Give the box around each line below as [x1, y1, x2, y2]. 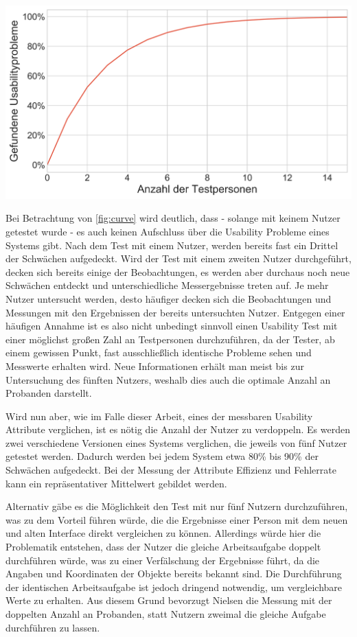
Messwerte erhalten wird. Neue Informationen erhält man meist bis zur [5, 358, 304, 373]
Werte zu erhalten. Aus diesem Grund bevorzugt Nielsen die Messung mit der [5, 593, 332, 607]
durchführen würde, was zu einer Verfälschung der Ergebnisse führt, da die [5, 553, 320, 567]
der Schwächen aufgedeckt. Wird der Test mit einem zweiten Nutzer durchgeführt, [5, 251, 352, 266]
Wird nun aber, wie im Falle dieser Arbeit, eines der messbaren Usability [5, 408, 313, 423]
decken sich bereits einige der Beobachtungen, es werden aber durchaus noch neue [5, 264, 350, 279]
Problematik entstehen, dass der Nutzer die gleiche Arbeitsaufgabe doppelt [5, 540, 321, 554]
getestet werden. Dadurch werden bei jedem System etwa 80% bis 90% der [5, 449, 319, 463]
